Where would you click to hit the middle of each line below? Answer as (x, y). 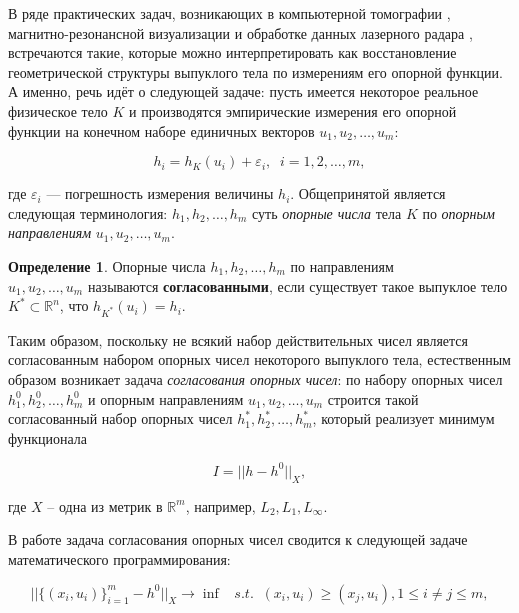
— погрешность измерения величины (160, 193)
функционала (48, 437)
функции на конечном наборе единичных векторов (161, 130)
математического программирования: (119, 558)
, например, (220, 505)
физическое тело (58, 110)
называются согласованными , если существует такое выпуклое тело (297, 285)
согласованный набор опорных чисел (120, 418)
